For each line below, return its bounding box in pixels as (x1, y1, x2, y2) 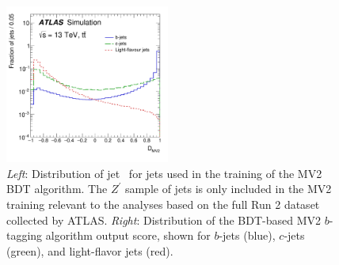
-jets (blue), (219, 227, 276, 244)
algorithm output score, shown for (45, 227, 211, 244)
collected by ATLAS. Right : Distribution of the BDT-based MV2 (6, 211, 321, 228)
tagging (6, 227, 43, 244)
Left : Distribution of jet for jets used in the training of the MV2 (6, 165, 322, 181)
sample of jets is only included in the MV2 (124, 180, 332, 197)
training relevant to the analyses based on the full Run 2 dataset (6, 195, 320, 212)
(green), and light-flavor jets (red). (6, 242, 173, 259)
